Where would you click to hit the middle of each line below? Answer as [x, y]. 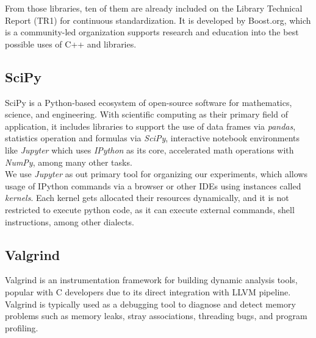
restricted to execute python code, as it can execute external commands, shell [150, 209]
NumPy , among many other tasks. [69, 162]
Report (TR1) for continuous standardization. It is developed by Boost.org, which [158, 20]
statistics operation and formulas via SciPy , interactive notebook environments [153, 138]
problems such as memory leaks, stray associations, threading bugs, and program [156, 316]
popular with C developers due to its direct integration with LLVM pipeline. [148, 291]
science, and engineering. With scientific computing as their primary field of [146, 114]
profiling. [22, 327]
